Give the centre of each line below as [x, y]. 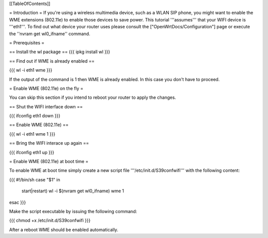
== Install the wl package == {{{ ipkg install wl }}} [60, 52]
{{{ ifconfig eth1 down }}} [35, 116]
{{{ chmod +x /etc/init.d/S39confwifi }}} [50, 221]
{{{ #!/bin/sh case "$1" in [35, 179]
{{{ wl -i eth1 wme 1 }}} [32, 134]
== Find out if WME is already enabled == [52, 61]
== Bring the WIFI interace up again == [49, 143]
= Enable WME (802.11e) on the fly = [46, 88]
